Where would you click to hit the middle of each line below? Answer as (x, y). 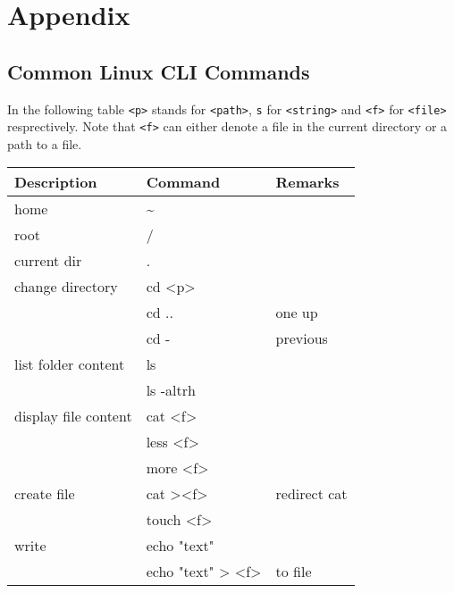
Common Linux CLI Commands (159, 71)
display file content (73, 416)
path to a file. (45, 143)
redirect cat (311, 494)
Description (56, 182)
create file (45, 494)
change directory (66, 287)
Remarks (307, 182)
